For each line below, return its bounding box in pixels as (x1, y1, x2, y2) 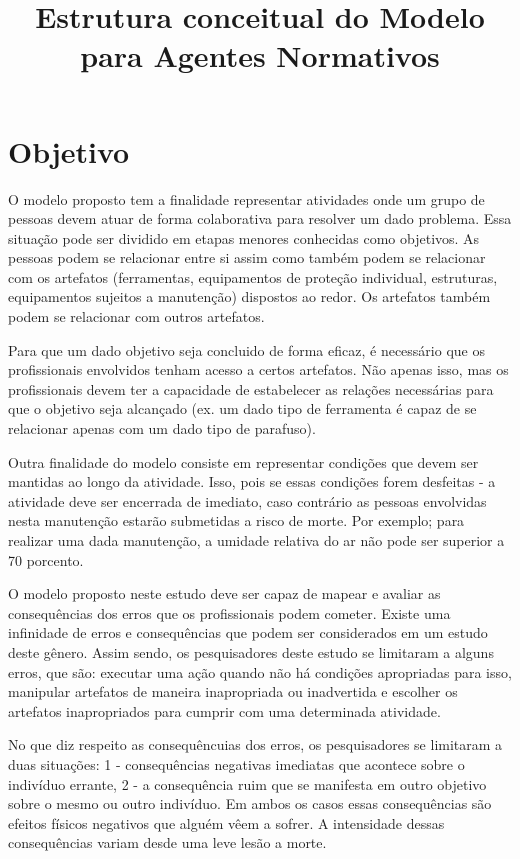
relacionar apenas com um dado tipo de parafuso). (8, 418, 316, 439)
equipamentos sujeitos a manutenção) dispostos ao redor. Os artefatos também (8, 286, 491, 307)
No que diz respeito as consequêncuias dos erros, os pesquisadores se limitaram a (8, 734, 503, 755)
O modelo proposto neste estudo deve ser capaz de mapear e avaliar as (8, 583, 441, 604)
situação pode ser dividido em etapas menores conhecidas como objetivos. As (8, 227, 480, 248)
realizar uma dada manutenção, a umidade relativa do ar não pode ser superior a (8, 530, 505, 550)
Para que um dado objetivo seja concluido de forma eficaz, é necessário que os (8, 339, 485, 360)
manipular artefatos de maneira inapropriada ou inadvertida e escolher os (8, 681, 458, 702)
